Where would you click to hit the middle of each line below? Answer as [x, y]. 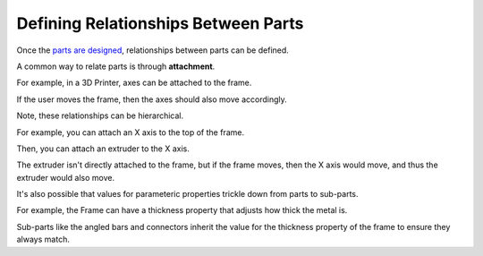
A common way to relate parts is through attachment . [116, 66]
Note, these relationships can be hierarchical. [100, 115]
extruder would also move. [66, 177]
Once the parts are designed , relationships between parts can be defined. [153, 50]
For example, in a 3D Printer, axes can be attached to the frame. [134, 83]
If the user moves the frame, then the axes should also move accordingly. [152, 99]
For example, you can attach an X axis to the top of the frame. [131, 132]
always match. [43, 239]
